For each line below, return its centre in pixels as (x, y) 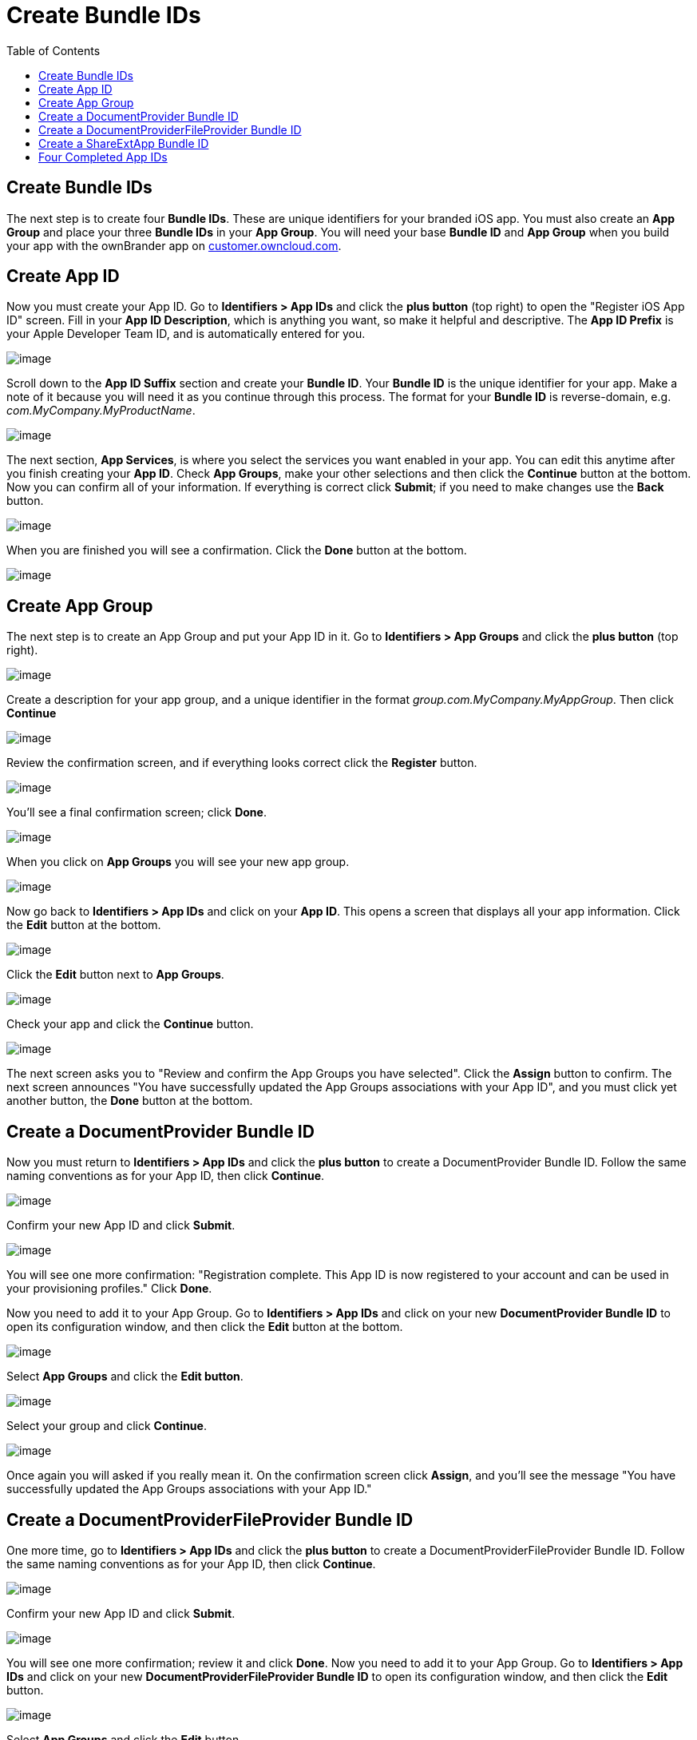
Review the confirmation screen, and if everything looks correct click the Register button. (242, 763)
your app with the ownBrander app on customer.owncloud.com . (174, 245)
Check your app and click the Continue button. (130, 1024)
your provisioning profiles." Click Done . (109, 1289)
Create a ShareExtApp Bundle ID (124, 143)
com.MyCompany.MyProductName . (101, 411)
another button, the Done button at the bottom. (130, 1101)
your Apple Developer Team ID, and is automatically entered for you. (186, 334)
